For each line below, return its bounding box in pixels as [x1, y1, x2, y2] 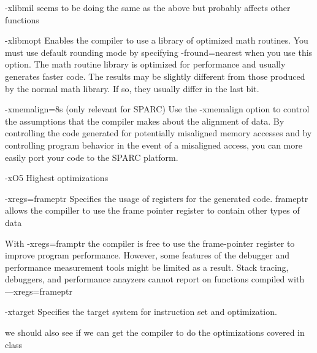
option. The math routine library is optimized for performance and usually [5, 58, 286, 71]
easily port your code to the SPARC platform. [5, 150, 178, 163]
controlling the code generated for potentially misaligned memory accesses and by [5, 126, 312, 139]
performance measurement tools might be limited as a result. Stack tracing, [5, 260, 289, 273]
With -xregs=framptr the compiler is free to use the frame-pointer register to [5, 236, 295, 249]
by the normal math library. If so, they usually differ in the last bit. [5, 82, 259, 95]
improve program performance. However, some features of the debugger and [5, 249, 290, 262]
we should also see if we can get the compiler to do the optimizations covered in [5, 326, 305, 339]
